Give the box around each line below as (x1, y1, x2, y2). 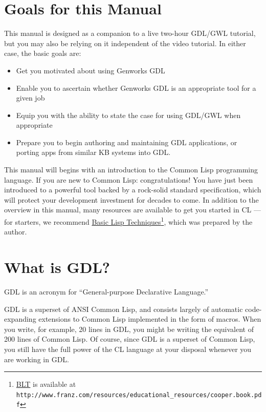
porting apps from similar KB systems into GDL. (16, 147, 171, 158)
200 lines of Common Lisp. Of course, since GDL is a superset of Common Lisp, (4, 333, 255, 344)
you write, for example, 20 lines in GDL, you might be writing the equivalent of (4, 323, 254, 334)
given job (16, 92, 45, 103)
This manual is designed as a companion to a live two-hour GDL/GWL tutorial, (4, 28, 256, 38)
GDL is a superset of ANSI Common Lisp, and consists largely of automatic (4, 303, 243, 314)
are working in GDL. (4, 354, 69, 364)
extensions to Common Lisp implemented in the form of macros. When (38, 313, 261, 324)
